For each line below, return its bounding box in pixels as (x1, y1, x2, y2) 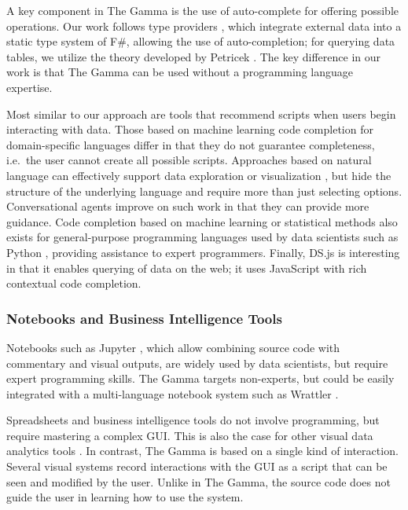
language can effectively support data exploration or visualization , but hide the (6, 167, 391, 183)
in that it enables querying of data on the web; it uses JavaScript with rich (6, 259, 367, 276)
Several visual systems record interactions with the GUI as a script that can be (6, 458, 388, 475)
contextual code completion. (6, 275, 142, 292)
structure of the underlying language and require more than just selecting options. (6, 182, 402, 199)
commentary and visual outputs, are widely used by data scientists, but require (6, 354, 388, 371)
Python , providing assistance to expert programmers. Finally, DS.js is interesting (6, 244, 400, 260)
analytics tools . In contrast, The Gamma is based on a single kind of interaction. (6, 442, 399, 459)
